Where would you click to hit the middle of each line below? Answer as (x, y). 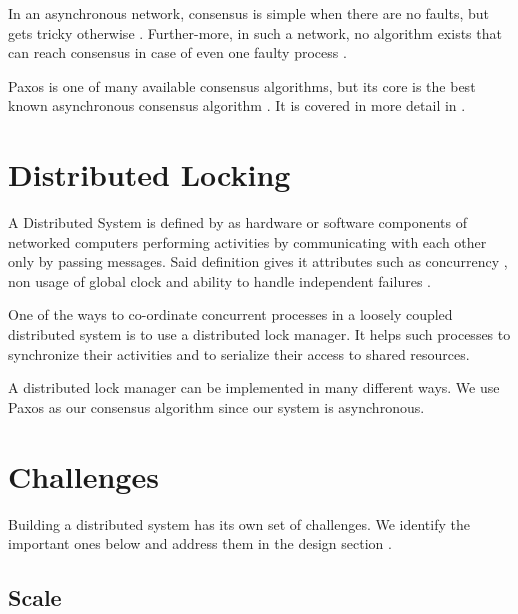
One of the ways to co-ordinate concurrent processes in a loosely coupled (230, 314)
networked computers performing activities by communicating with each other (247, 241)
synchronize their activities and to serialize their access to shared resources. (239, 353)
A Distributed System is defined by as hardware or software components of (237, 222)
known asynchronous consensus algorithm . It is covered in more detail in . (237, 105)
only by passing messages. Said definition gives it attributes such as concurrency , (258, 261)
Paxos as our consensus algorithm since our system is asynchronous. (216, 406)
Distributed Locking (149, 174)
